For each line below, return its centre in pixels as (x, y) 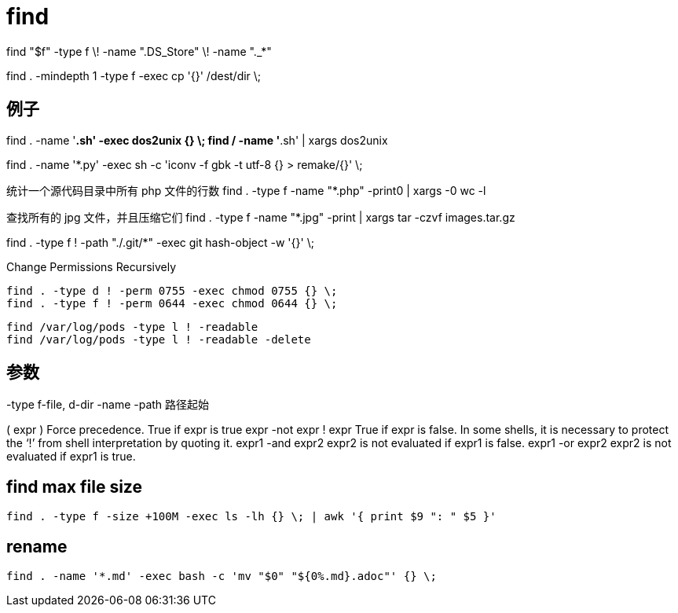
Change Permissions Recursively (92, 266)
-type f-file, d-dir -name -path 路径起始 (108, 405)
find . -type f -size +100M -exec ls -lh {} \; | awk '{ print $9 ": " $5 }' (251, 517)
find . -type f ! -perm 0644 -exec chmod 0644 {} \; (172, 303)
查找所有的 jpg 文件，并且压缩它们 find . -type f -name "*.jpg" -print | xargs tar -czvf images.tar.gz (261, 217)
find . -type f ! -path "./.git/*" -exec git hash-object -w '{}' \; (160, 242)
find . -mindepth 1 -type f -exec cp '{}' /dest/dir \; (134, 75)
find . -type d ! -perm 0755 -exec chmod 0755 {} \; (172, 290)
